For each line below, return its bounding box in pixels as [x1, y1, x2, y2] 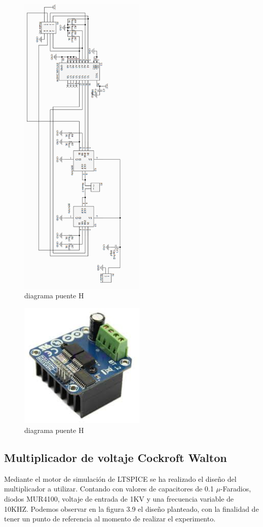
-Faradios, [220, 483, 251, 494]
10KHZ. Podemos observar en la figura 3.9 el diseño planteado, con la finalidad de [4, 503, 259, 514]
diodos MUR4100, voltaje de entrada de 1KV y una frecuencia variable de [4, 493, 234, 504]
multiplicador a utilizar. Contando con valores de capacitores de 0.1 [4, 483, 214, 494]
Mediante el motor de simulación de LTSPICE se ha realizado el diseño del [4, 473, 237, 484]
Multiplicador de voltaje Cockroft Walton [4, 450, 227, 466]
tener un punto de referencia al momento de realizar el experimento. [4, 513, 216, 524]
